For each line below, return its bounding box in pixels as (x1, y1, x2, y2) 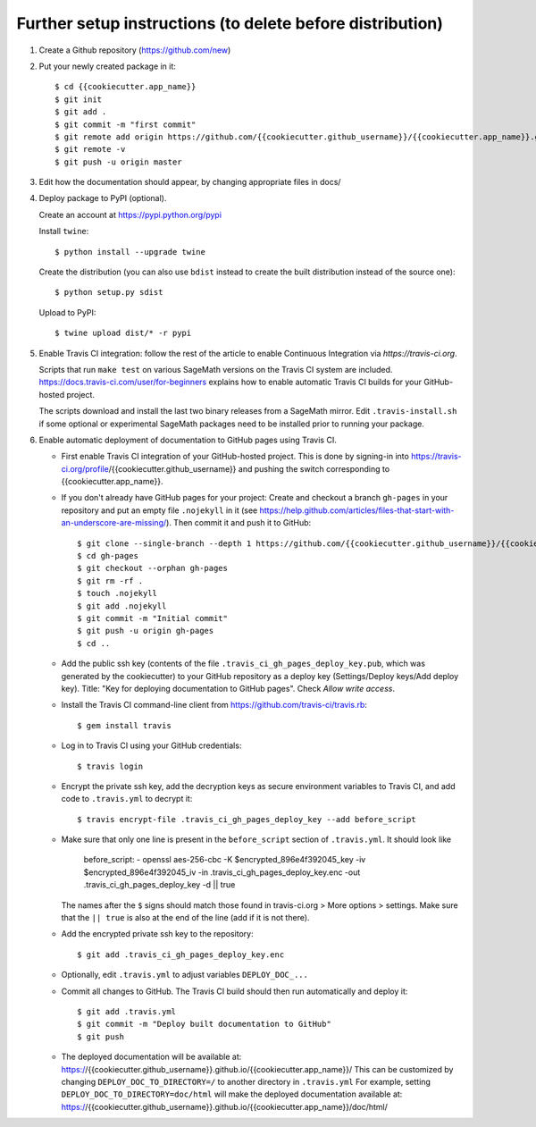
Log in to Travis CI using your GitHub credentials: (61, 740, 242, 751)
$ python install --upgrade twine (54, 247, 205, 257)
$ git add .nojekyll (77, 601, 167, 611)
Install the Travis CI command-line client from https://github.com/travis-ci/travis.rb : (61, 700, 368, 711)
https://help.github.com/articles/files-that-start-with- (259, 505, 455, 516)
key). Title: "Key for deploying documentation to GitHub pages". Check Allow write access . (61, 683, 395, 694)
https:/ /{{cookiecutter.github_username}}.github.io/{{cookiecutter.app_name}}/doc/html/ (61, 1101, 389, 1112)
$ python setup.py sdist (54, 287, 163, 298)
